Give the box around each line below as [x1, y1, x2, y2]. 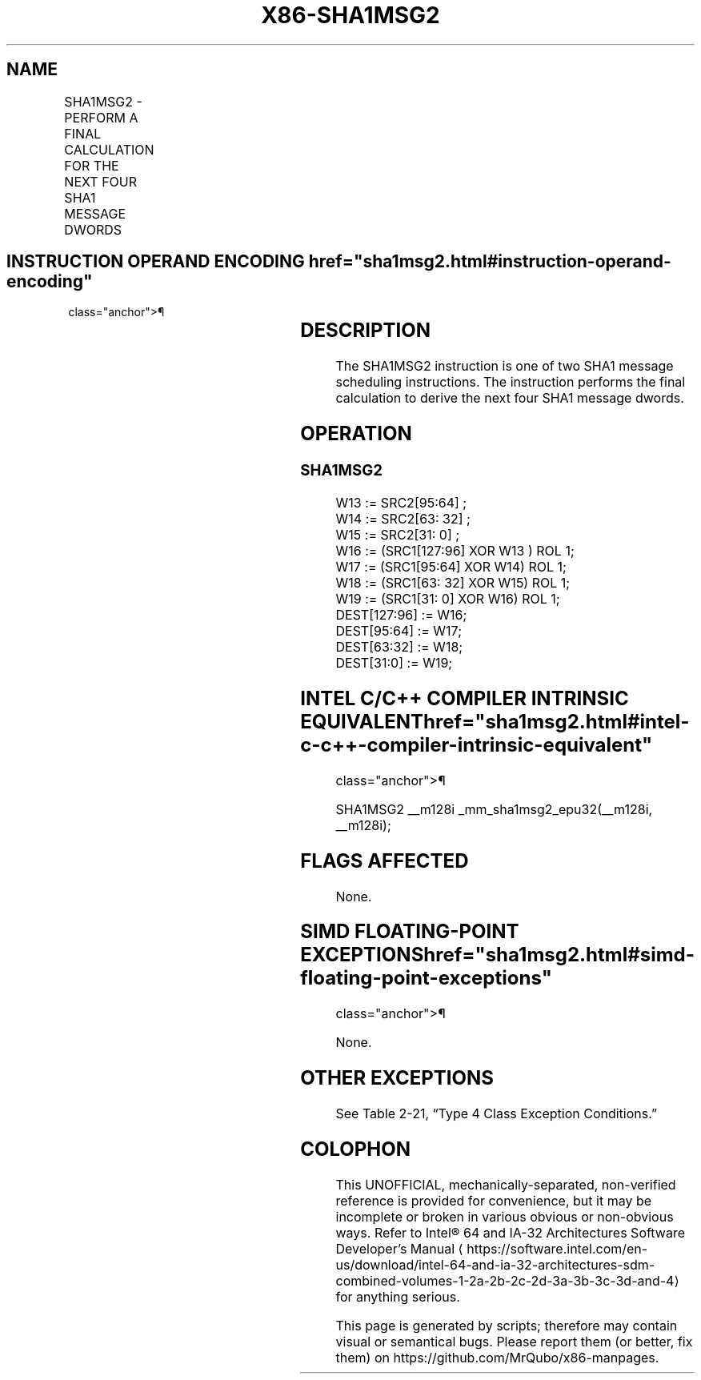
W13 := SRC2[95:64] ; [335, 494, 467, 511]
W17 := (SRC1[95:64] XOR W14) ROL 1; [335, 558, 567, 575]
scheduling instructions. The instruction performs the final [335, 374, 686, 391]
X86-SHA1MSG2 [261, 2, 440, 29]
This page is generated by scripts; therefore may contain [335, 1317, 678, 1334]
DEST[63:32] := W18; [335, 638, 463, 655]
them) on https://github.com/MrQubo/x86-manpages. [335, 1349, 659, 1366]
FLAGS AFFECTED [300, 848, 469, 873]
